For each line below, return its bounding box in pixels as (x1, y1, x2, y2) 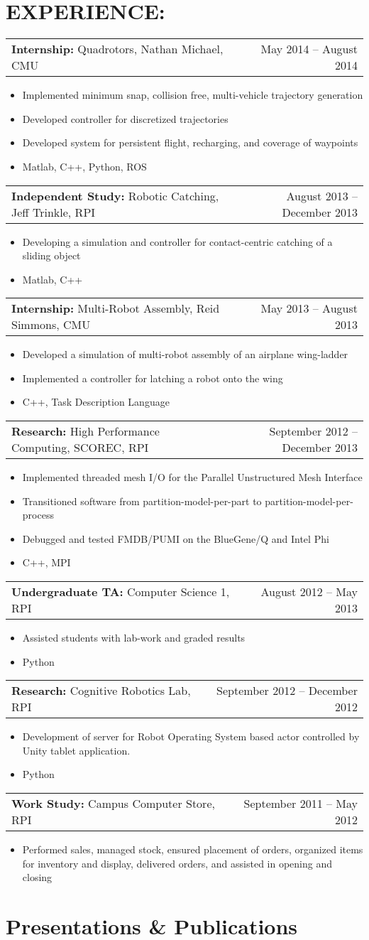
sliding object (22, 248, 81, 263)
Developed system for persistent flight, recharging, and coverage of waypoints (22, 135, 358, 150)
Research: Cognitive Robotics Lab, (11, 682, 191, 699)
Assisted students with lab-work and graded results (22, 630, 246, 645)
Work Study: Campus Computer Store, (11, 795, 215, 811)
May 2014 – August (260, 40, 358, 58)
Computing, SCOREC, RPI (11, 439, 149, 456)
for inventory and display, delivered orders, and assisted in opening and (22, 855, 332, 870)
